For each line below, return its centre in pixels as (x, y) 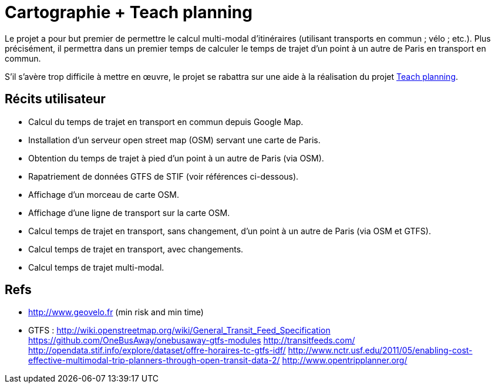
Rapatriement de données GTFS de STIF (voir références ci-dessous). (164, 176)
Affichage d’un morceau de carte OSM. (104, 194)
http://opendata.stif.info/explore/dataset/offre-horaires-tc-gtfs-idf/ (157, 350)
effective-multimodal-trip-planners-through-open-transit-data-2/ (154, 360)
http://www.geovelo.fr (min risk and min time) (116, 312)
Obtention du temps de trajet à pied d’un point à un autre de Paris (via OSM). (176, 158)
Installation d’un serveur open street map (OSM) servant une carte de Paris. (174, 140)
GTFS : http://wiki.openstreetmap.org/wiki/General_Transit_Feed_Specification (179, 330)
